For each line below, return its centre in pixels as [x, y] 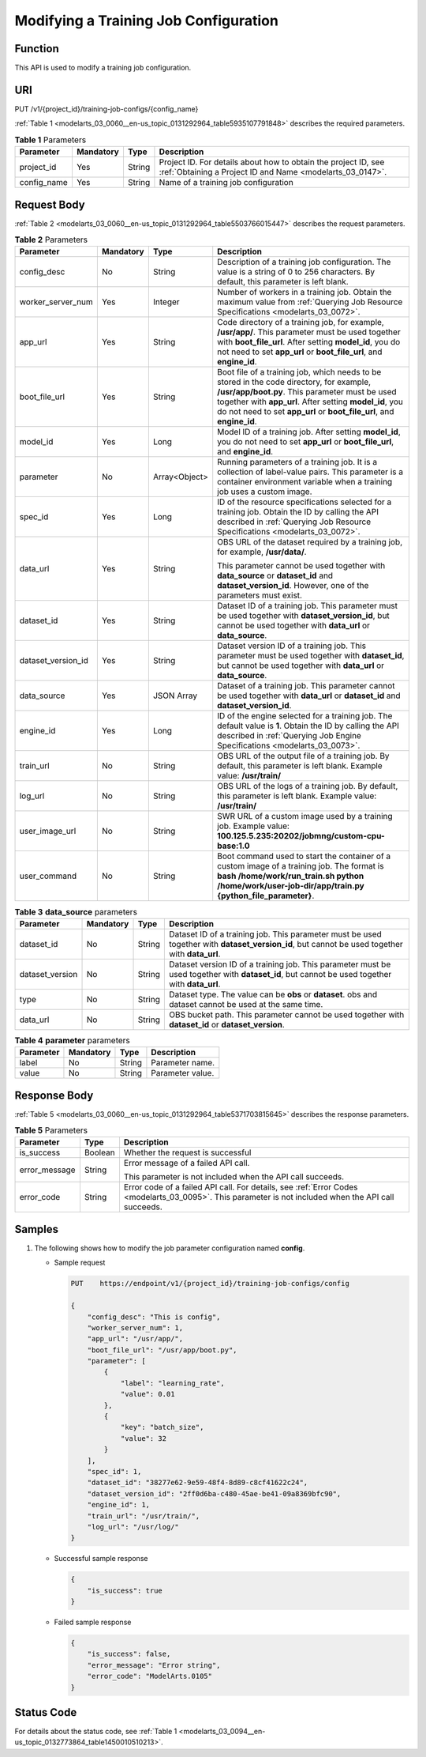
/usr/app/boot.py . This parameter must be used [307, 392]
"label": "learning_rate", [172, 1383]
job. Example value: [253, 826]
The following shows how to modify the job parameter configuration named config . [170, 1248]
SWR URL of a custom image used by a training [305, 816]
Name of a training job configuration [226, 183]
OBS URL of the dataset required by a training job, [310, 542]
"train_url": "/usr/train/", [144, 1516]
